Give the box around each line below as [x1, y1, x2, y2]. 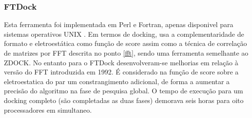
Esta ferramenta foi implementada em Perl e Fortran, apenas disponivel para [4, 19, 233, 29]
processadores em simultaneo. [4, 104, 92, 115]
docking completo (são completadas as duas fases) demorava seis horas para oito [4, 95, 244, 105]
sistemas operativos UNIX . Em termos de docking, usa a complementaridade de [4, 29, 244, 39]
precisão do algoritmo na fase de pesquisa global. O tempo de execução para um [4, 86, 243, 96]
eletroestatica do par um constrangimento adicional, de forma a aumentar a [4, 76, 230, 86]
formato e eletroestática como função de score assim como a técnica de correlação [4, 38, 247, 48]
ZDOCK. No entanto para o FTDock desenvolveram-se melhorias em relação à [4, 57, 238, 67]
